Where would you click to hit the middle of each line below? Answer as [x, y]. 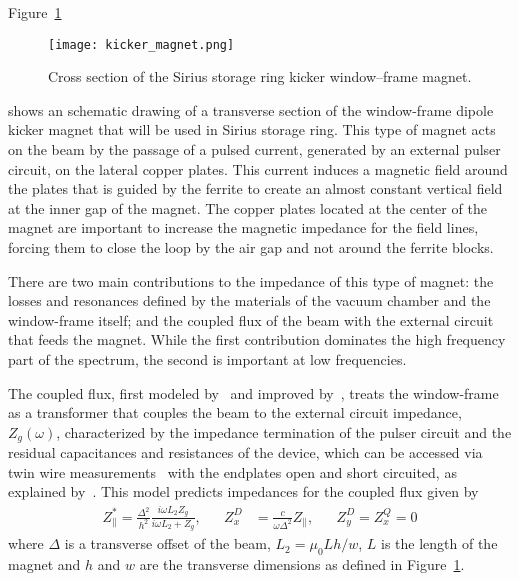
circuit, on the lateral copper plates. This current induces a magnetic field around [258, 168]
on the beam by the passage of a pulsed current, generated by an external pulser [254, 149]
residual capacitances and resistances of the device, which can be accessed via [245, 452]
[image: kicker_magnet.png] [141, 44]
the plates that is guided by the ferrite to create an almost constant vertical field [255, 188]
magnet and [44, 564]
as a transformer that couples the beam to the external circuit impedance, [235, 412]
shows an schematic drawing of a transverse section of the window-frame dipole [251, 109]
